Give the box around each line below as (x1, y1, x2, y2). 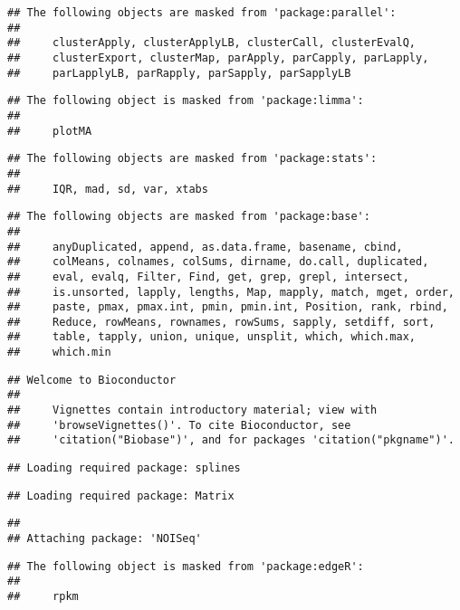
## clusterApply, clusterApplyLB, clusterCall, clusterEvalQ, (7, 36, 417, 50)
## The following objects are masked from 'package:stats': (7, 152, 378, 166)
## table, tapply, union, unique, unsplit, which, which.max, (7, 330, 417, 344)
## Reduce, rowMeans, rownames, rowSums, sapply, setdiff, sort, (7, 315, 436, 329)
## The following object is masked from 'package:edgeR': (7, 559, 364, 573)
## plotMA (7, 124, 92, 138)
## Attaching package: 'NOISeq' (7, 532, 202, 546)
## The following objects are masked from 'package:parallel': (7, 6, 397, 19)
